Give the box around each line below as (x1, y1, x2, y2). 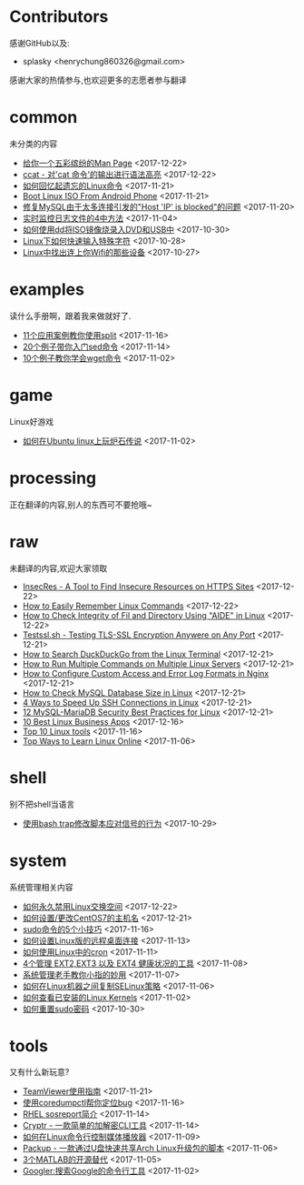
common (9, 107, 78, 128)
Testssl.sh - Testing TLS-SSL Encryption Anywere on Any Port (22, 629, 256, 640)
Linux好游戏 (9, 416, 54, 427)
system (9, 850, 67, 870)
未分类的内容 (9, 138, 57, 149)
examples (9, 279, 84, 300)
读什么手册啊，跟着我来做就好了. (9, 310, 132, 321)
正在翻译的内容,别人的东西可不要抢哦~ (9, 498, 152, 510)
